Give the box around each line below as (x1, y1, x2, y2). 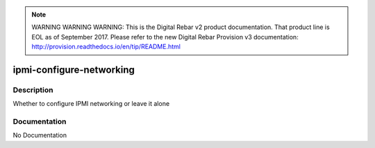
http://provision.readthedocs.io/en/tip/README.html (31, 42, 181, 51)
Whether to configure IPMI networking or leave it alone (12, 100, 170, 108)
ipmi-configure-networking (12, 64, 135, 75)
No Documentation (12, 131, 67, 140)
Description (12, 85, 53, 95)
